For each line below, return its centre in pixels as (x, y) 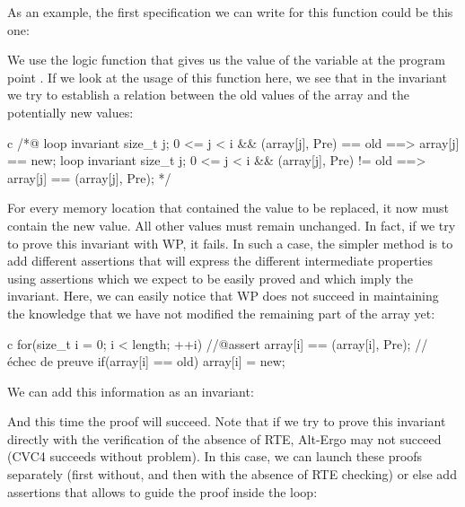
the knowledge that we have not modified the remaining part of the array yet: (221, 313)
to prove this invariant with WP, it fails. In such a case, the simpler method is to (230, 243)
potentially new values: (70, 112)
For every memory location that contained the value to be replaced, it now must (228, 208)
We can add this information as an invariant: (131, 391)
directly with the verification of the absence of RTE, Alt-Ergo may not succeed (224, 438)
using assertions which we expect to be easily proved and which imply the (210, 278)
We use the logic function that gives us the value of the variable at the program (226, 60)
